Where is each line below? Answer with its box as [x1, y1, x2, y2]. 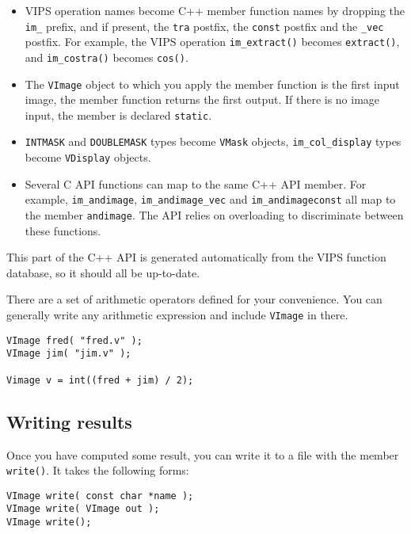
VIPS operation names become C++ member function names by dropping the [25, 2, 405, 18]
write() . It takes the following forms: [6, 462, 189, 479]
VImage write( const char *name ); [6, 490, 194, 502]
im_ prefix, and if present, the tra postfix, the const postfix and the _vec [25, 17, 384, 34]
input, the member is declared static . [25, 106, 212, 123]
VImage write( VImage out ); [6, 503, 160, 515]
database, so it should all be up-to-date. [6, 264, 200, 280]
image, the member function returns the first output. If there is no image [25, 91, 380, 108]
